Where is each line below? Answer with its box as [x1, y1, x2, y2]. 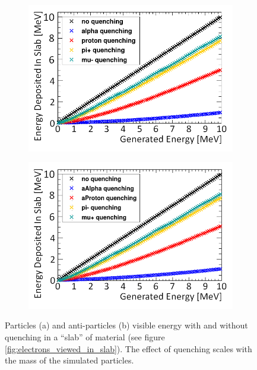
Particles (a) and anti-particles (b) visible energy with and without [5, 319, 248, 331]
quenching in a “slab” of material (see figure [5, 331, 165, 343]
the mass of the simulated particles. [5, 354, 134, 366]
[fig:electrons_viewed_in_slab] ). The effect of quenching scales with [5, 342, 252, 355]
